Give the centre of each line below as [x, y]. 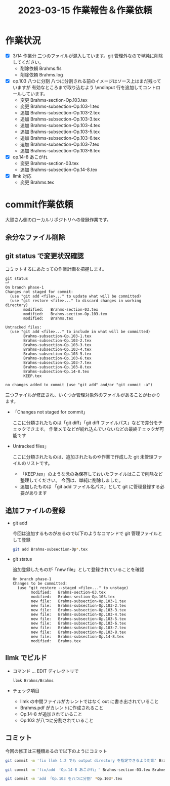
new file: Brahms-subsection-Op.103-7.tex [79, 628]
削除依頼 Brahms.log [41, 75]
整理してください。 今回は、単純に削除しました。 [72, 480]
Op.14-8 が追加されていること [51, 714]
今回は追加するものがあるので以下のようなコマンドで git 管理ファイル [85, 533]
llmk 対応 [22, 176]
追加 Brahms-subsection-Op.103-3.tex [60, 119]
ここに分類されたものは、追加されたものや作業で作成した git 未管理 [83, 457]
